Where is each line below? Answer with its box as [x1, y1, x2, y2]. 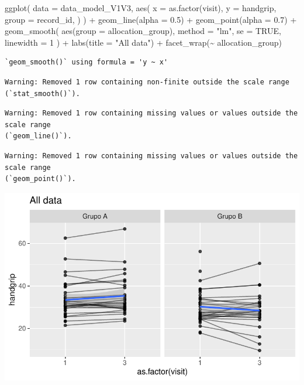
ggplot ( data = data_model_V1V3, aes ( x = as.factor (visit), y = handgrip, [5, 2, 277, 13]
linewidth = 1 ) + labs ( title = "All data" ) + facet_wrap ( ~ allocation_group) [5, 36, 282, 48]
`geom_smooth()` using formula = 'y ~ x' [5, 58, 168, 67]
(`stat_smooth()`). [5, 89, 80, 98]
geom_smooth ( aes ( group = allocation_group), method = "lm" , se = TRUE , [5, 25, 281, 37]
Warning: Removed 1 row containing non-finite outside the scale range [5, 77, 289, 86]
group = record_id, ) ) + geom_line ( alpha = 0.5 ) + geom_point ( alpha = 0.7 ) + [5, 13, 297, 25]
